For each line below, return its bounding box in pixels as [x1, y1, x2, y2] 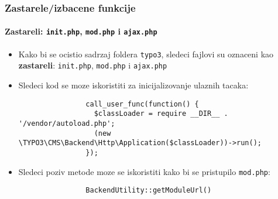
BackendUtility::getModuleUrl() [85, 186, 212, 195]
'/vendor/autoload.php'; [18, 119, 115, 128]
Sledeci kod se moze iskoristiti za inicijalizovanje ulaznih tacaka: [18, 79, 249, 91]
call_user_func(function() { [85, 99, 199, 108]
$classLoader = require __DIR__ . [94, 109, 228, 118]
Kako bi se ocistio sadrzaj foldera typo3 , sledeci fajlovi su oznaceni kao [18, 47, 274, 60]
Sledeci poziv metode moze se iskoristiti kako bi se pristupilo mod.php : [18, 165, 270, 177]
